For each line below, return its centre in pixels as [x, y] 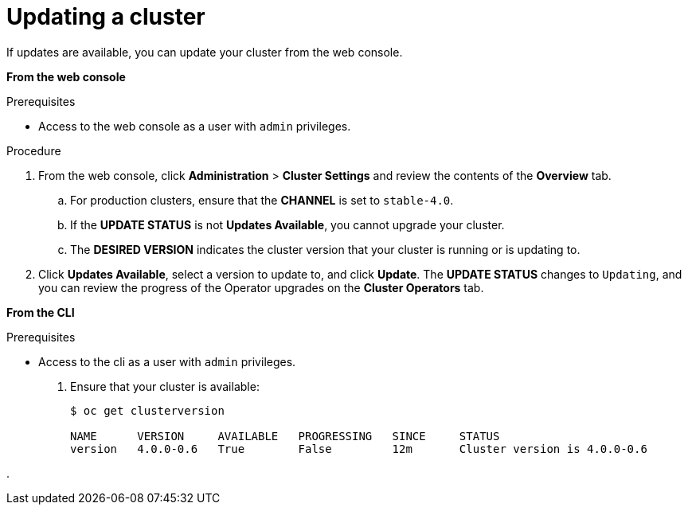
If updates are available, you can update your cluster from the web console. [205, 52]
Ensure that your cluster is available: [165, 386]
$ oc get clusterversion [147, 410]
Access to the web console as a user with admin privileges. [195, 126]
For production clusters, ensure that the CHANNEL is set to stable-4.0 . [262, 200]
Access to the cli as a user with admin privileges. [167, 361]
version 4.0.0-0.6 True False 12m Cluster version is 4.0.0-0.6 [359, 449]
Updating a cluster [106, 17]
